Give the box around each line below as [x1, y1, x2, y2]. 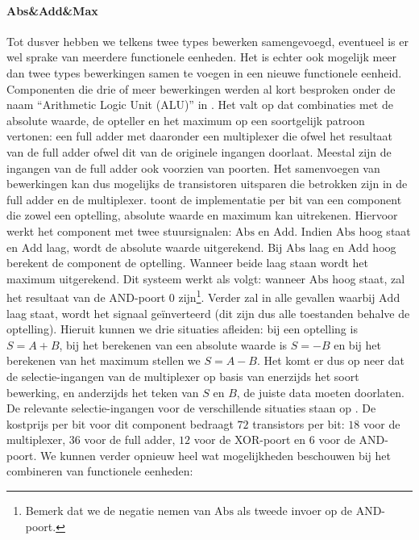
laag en [309, 238, 344, 255]
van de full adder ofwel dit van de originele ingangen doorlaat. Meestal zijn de [6, 143, 392, 160]
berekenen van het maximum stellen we [6, 352, 201, 369]
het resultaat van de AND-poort [6, 288, 166, 305]
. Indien [294, 222, 333, 239]
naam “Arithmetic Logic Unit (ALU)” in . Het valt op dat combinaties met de [6, 96, 393, 113]
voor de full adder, [84, 431, 176, 448]
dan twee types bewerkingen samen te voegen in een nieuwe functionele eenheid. [6, 64, 402, 81]
